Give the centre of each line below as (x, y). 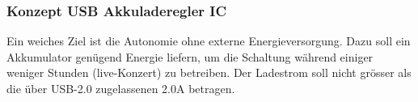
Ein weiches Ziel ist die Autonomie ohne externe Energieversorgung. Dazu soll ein (209, 41)
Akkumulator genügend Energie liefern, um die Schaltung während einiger (190, 56)
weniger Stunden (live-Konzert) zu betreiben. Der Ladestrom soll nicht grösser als (209, 72)
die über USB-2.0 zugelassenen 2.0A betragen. (121, 88)
